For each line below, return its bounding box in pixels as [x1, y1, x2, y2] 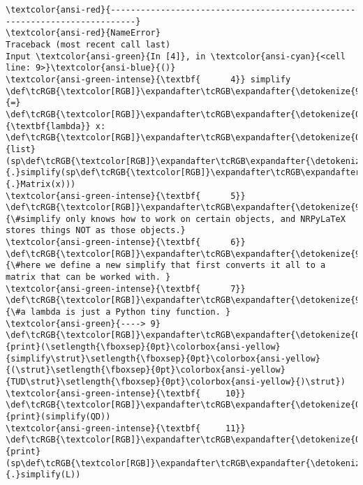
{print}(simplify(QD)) [6, 411, 111, 421]
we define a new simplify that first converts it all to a [45, 260, 326, 271]
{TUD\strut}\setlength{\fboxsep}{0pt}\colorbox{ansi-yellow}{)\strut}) [6, 377, 346, 387]
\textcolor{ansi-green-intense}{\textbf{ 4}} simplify [6, 74, 291, 84]
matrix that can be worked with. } [6, 272, 171, 283]
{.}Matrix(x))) [6, 179, 76, 189]
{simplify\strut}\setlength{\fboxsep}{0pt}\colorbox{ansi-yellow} [6, 353, 321, 364]
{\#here [6, 260, 41, 271]
